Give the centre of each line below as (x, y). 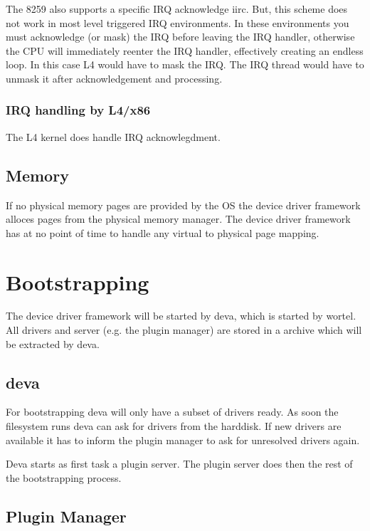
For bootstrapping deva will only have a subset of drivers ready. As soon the (172, 412)
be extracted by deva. (53, 343)
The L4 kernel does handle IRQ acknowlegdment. (113, 136)
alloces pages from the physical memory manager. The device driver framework (178, 219)
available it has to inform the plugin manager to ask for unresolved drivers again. (183, 440)
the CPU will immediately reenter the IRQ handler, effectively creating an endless (185, 50)
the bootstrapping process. (64, 477)
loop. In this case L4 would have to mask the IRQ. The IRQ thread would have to (185, 64)
